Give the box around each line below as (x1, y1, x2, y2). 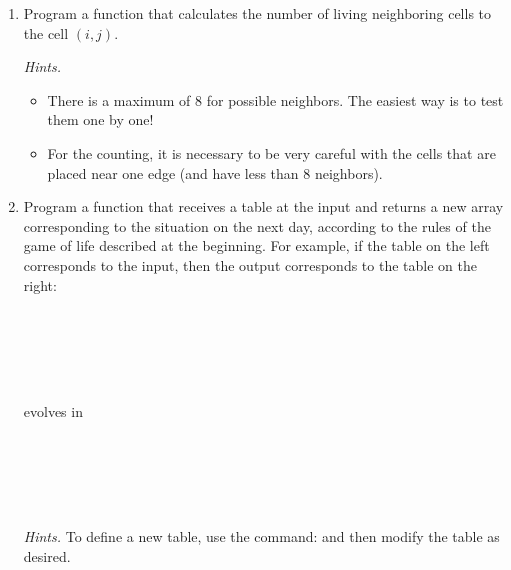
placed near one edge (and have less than (47, 162, 299, 183)
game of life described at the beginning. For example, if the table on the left (23, 235, 490, 256)
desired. (23, 546, 71, 567)
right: (23, 274, 57, 295)
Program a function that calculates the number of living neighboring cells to (23, 3, 492, 23)
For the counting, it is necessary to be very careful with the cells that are (47, 142, 496, 163)
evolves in (23, 400, 83, 421)
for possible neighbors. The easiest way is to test (206, 89, 504, 110)
